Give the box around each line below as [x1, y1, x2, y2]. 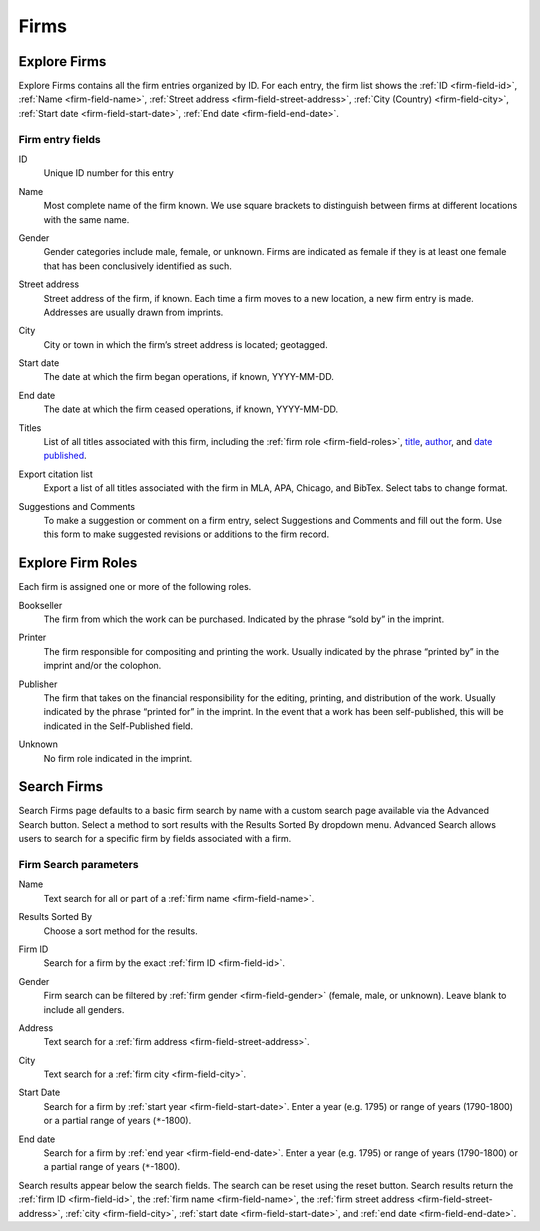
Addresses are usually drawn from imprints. [43, 306, 224, 318]
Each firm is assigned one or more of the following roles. [18, 581, 252, 593]
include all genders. [43, 1003, 125, 1015]
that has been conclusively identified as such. [43, 260, 232, 272]
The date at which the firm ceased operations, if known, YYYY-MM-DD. [43, 403, 339, 415]
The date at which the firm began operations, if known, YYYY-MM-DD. [43, 371, 334, 383]
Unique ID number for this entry [43, 167, 174, 179]
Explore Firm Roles [18, 555, 138, 572]
